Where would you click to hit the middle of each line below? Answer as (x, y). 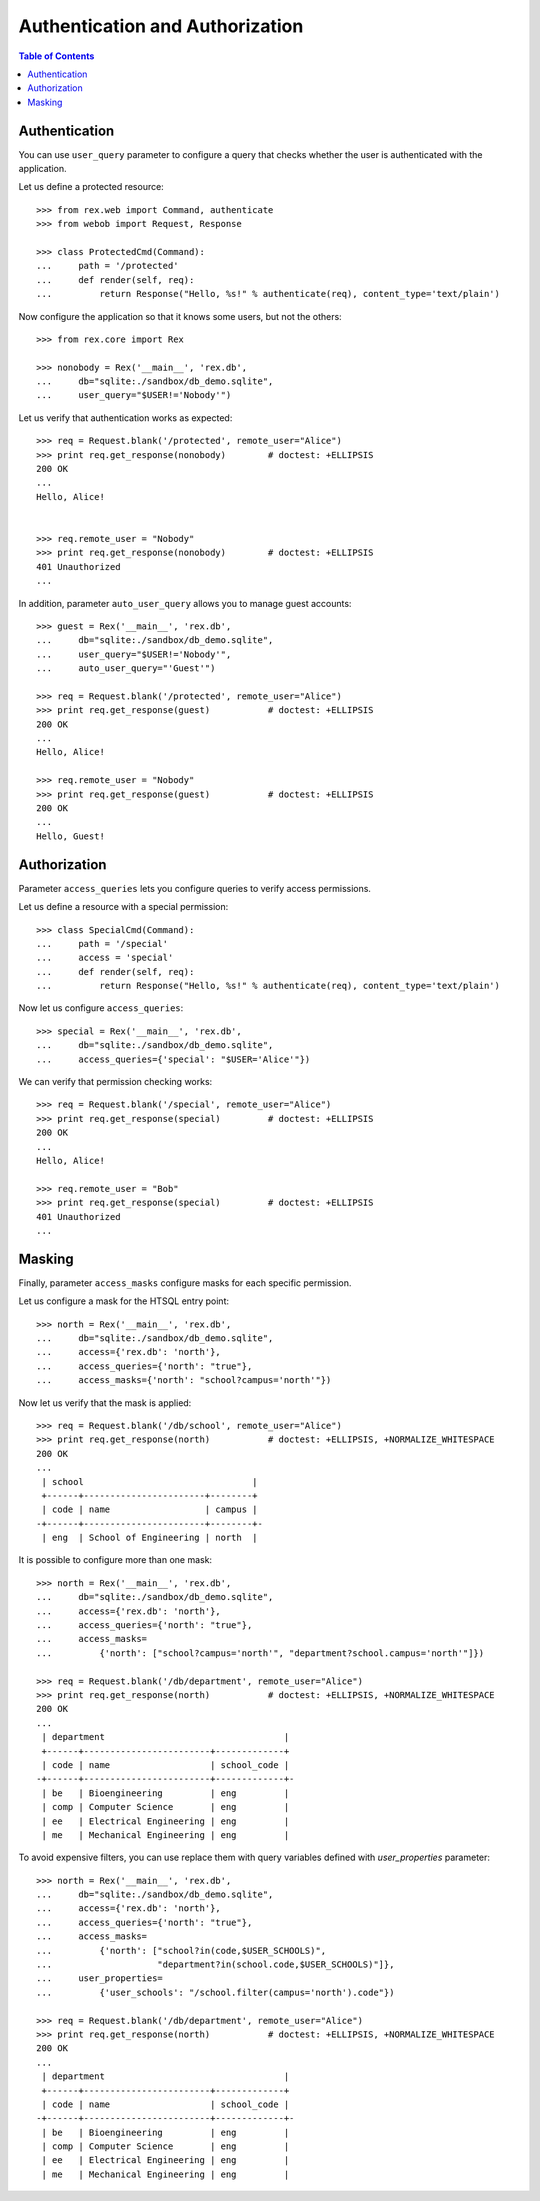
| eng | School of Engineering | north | (150, 1538)
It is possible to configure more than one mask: (115, 1560)
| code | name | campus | (150, 1509)
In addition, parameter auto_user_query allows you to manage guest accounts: (185, 603)
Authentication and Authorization (161, 26)
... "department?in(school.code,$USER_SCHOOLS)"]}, (215, 1964)
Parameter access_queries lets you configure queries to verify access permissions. (195, 888)
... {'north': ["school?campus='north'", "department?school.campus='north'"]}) (260, 1653)
